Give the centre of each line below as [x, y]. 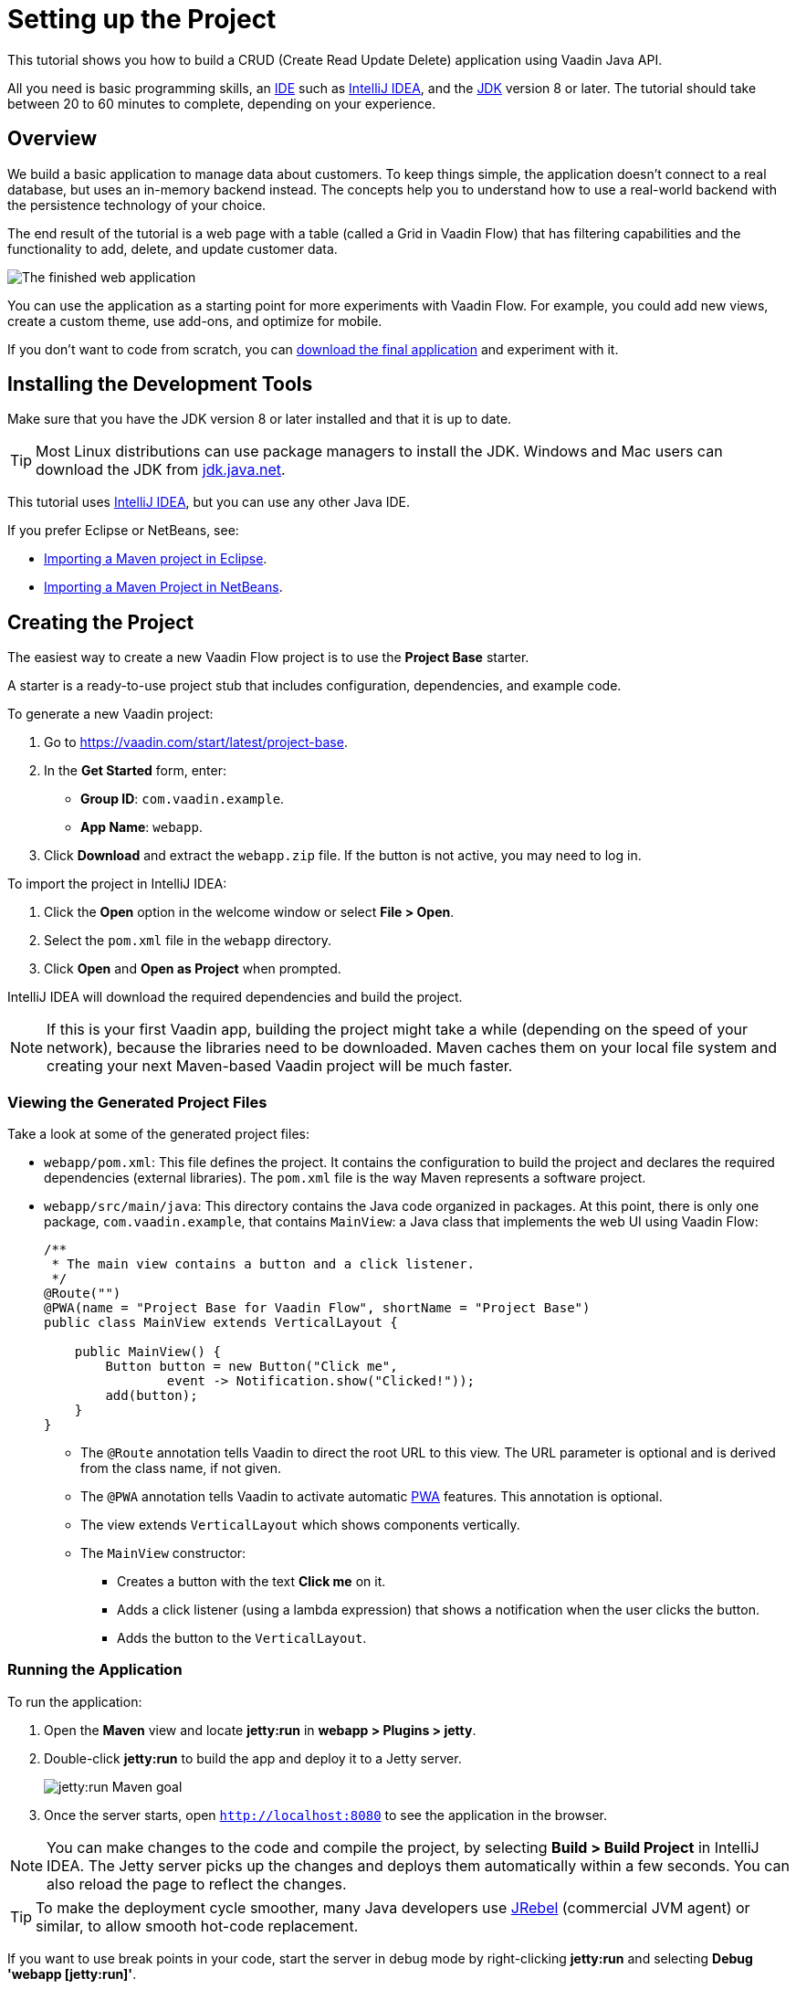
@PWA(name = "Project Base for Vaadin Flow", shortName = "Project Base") [317, 1308]
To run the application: [75, 1701]
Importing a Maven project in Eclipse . [156, 559]
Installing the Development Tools [160, 384]
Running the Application [95, 1670]
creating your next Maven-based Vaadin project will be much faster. [280, 1066]
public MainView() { [147, 1352]
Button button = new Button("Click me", [251, 1367]
